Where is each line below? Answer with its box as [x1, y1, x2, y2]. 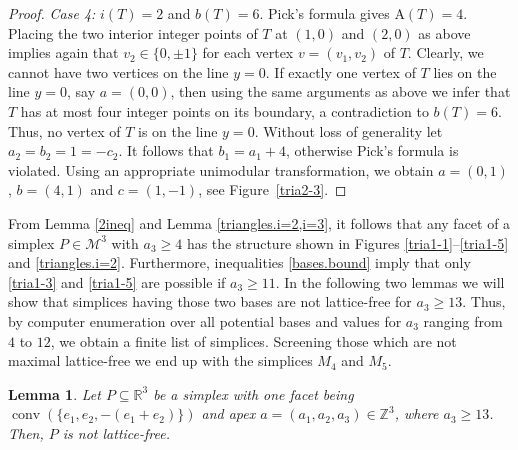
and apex [201, 403, 256, 424]
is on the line [138, 120, 218, 141]
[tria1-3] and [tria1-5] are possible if [8, 271, 226, 292]
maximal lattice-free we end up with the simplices [8, 350, 313, 371]
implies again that [8, 42, 119, 63]
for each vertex [202, 42, 294, 63]
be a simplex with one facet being [153, 383, 354, 404]
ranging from [423, 310, 503, 331]
